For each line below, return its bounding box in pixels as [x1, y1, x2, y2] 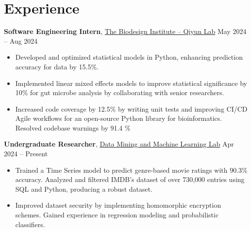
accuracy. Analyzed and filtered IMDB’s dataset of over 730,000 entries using [15, 174, 245, 184]
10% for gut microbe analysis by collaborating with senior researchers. [15, 87, 224, 98]
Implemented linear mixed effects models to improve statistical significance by [15, 78, 247, 88]
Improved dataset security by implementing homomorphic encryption [15, 200, 221, 210]
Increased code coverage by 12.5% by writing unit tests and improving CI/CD [15, 103, 248, 114]
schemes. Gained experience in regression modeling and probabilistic [15, 210, 219, 220]
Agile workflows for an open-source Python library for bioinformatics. [15, 113, 222, 123]
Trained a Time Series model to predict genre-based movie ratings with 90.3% [15, 165, 248, 175]
